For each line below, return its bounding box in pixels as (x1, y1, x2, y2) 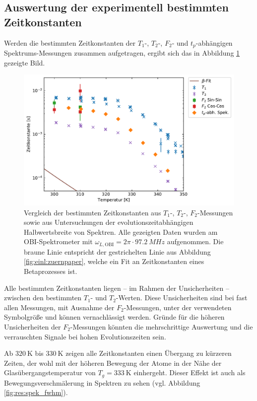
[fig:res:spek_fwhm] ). (4, 387, 68, 398)
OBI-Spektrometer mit (24, 236, 93, 247)
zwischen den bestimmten (4, 292, 82, 303)
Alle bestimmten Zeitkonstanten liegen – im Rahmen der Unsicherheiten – (4, 282, 229, 293)
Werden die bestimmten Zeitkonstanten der (4, 37, 136, 48)
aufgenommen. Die (167, 236, 224, 247)
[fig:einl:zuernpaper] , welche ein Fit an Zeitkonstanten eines (24, 256, 204, 267)
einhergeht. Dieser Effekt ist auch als (133, 367, 246, 378)
